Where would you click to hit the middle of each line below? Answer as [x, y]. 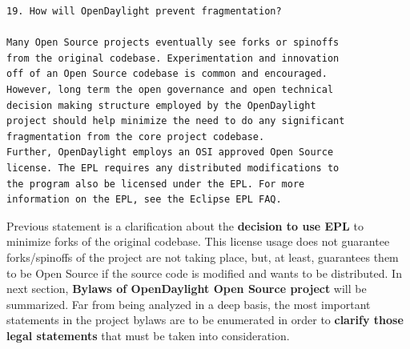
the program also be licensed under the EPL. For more [156, 184]
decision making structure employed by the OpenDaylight [161, 105]
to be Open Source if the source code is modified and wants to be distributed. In [204, 273]
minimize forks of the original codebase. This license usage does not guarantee [198, 241]
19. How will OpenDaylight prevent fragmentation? [144, 11]
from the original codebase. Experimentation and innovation [173, 58]
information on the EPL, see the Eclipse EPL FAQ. [144, 200]
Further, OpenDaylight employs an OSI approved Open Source [170, 152]
